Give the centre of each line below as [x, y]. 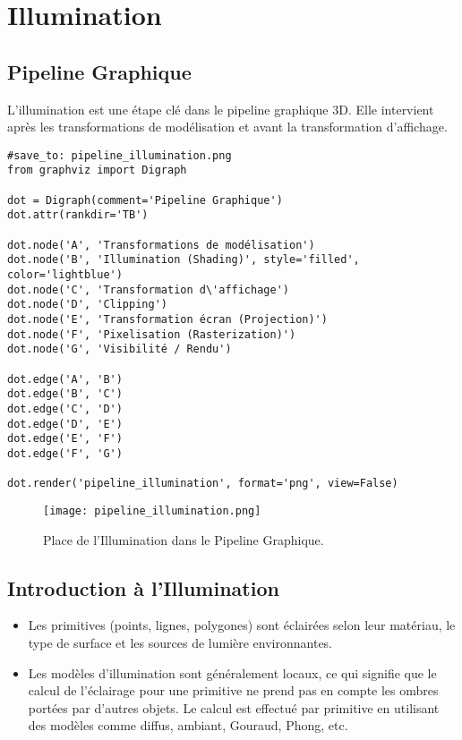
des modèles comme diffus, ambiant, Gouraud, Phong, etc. [188, 725]
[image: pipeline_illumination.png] [152, 510]
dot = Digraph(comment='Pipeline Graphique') [145, 200]
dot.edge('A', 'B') [65, 379]
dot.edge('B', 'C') [65, 394]
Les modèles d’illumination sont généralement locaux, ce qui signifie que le [232, 672]
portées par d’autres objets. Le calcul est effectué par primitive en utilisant [234, 707]
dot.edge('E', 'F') [65, 439]
